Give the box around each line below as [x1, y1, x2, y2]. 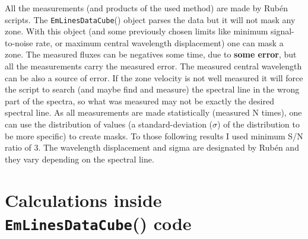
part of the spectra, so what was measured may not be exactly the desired [5, 94, 274, 107]
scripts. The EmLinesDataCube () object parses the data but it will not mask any [5, 13, 296, 26]
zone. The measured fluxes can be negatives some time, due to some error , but [5, 48, 297, 60]
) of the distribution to [217, 118, 300, 130]
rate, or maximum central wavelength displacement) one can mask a [36, 36, 284, 49]
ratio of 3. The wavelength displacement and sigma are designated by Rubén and [5, 141, 299, 154]
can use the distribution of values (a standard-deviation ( [5, 118, 213, 130]
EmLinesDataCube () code [5, 211, 192, 235]
